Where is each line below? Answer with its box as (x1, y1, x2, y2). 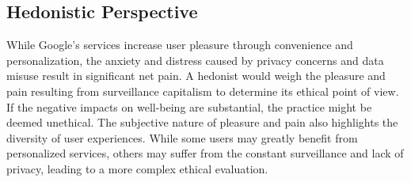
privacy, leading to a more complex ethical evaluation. (6, 160, 268, 176)
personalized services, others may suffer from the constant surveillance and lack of (6, 145, 404, 161)
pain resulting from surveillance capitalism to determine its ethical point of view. (6, 82, 399, 99)
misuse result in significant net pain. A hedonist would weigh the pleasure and (6, 67, 386, 84)
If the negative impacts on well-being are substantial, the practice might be (6, 98, 372, 115)
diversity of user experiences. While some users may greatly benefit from (6, 129, 358, 146)
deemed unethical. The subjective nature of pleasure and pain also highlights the (6, 114, 398, 131)
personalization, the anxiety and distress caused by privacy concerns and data (6, 51, 384, 68)
